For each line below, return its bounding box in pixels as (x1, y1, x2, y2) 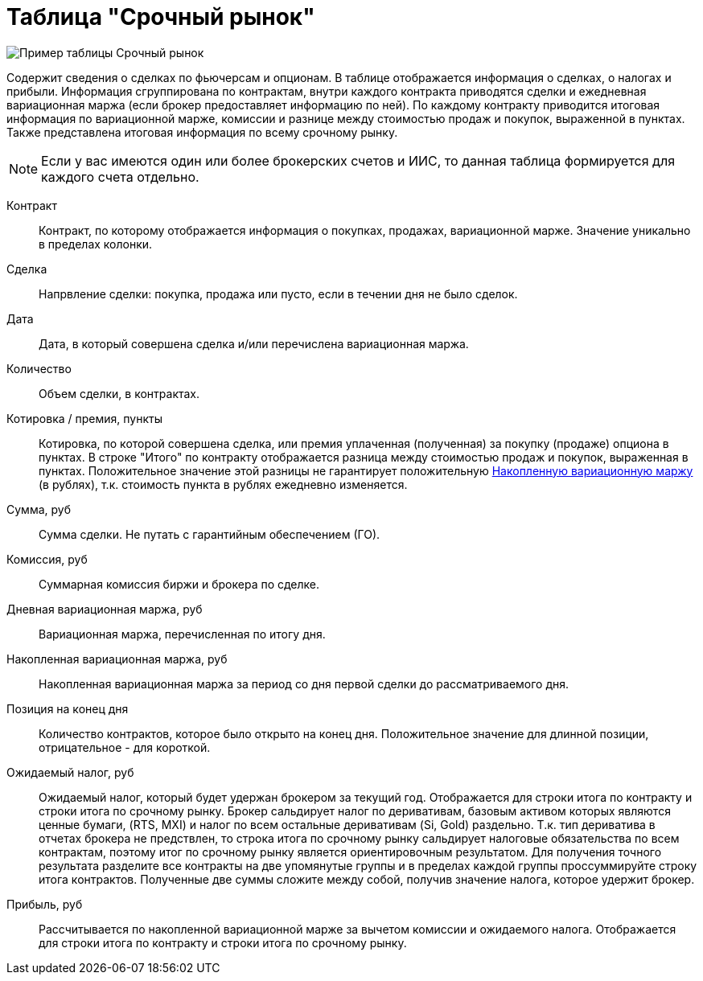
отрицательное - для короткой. (39, 740, 211, 754)
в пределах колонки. (39, 236, 153, 251)
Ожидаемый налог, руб (6, 765, 134, 779)
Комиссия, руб (6, 552, 88, 566)
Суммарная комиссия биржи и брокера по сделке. (39, 577, 320, 591)
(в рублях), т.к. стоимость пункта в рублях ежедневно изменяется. (39, 477, 408, 491)
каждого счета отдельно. (41, 168, 199, 185)
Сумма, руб (6, 502, 71, 516)
